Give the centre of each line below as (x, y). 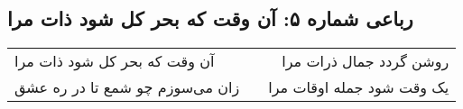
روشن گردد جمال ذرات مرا (366, 61)
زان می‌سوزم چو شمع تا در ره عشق (127, 87)
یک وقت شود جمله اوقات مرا (359, 87)
